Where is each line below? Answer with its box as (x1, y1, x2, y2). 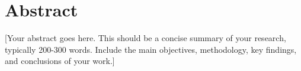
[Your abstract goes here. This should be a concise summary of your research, (5, 32, 286, 44)
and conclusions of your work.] (5, 55, 115, 67)
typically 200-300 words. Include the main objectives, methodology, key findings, (5, 43, 297, 55)
